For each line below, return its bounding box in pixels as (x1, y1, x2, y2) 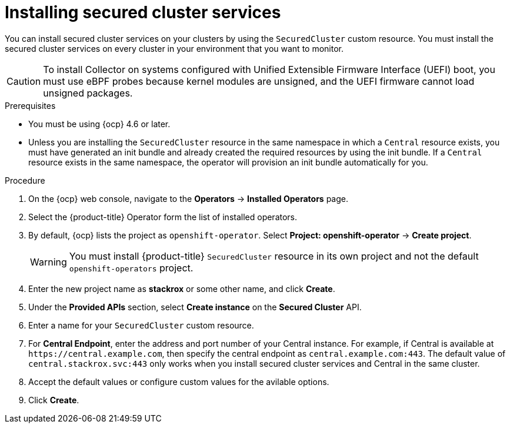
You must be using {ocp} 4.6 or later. (28, 118, 171, 129)
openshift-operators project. (69, 261, 194, 274)
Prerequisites (5, 100, 56, 111)
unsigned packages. (43, 87, 133, 99)
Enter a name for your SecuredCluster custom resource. (28, 320, 254, 330)
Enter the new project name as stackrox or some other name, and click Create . (28, 283, 335, 294)
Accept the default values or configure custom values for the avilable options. (28, 376, 329, 387)
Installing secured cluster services (5, 2, 281, 22)
